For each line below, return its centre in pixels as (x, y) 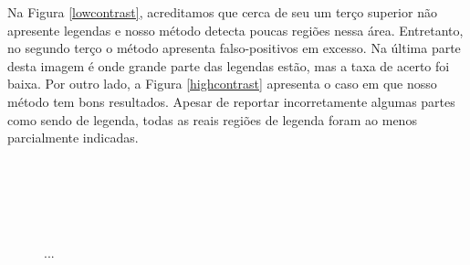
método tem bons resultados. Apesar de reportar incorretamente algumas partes (231, 101)
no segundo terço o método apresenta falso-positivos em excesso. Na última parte (234, 48)
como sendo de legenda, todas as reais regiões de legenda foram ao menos (212, 119)
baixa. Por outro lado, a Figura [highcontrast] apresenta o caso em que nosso (222, 84)
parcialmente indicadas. (73, 138)
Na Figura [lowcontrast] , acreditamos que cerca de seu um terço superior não (222, 12)
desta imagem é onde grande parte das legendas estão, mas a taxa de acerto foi (229, 65)
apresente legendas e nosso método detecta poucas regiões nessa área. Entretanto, (235, 30)
